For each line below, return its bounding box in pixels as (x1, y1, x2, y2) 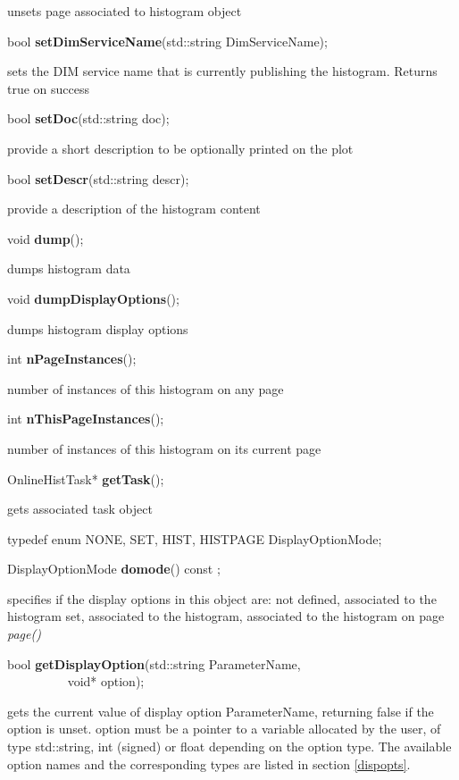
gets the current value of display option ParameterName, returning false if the (7, 701, 434, 720)
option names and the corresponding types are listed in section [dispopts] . (7, 754, 411, 773)
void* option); (67, 672, 145, 691)
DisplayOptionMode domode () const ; (7, 559, 221, 578)
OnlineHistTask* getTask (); (7, 469, 164, 488)
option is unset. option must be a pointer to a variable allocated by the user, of (7, 719, 441, 738)
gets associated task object (7, 499, 153, 518)
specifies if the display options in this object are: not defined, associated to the (7, 589, 437, 608)
